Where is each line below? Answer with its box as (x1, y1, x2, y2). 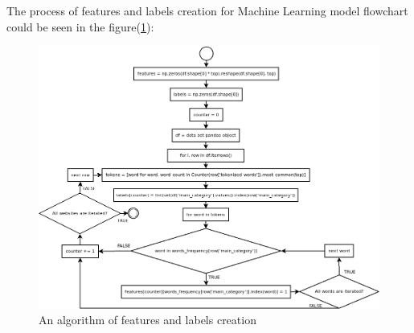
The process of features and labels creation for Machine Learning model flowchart (6, 2, 408, 18)
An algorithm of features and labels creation (39, 311, 256, 328)
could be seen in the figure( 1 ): (6, 18, 154, 35)
